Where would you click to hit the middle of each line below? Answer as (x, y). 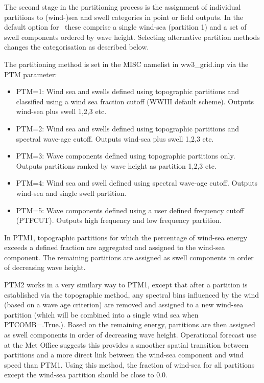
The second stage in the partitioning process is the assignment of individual (123, 7)
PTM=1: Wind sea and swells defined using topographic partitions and (128, 91)
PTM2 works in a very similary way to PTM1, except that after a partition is (126, 285)
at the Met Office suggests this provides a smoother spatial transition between (126, 344)
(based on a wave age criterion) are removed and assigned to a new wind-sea (124, 305)
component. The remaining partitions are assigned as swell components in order (129, 257)
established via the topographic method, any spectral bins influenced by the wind (131, 294)
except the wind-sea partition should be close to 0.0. (86, 375)
